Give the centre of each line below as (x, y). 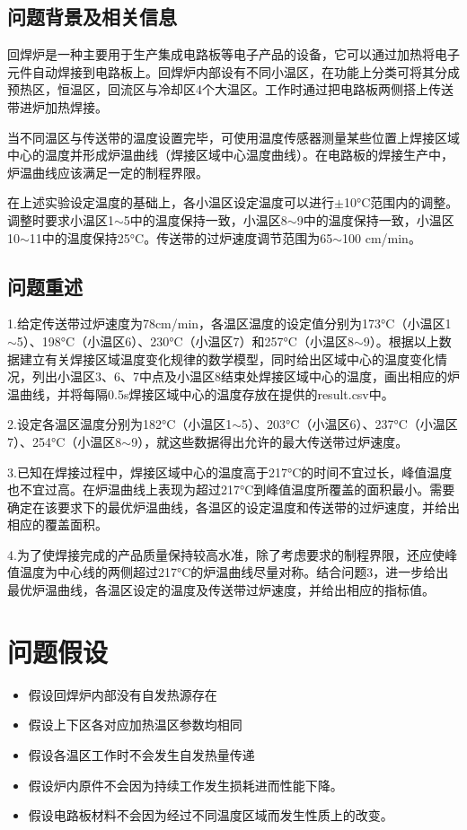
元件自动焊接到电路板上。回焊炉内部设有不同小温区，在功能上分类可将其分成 (233, 71)
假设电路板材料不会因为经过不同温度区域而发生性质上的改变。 (211, 815)
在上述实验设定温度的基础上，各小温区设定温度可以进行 (171, 202)
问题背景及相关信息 (92, 17)
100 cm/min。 (382, 237)
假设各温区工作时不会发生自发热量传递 (141, 754)
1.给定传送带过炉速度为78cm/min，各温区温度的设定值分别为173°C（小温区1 (229, 323)
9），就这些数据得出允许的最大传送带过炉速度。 (270, 441)
